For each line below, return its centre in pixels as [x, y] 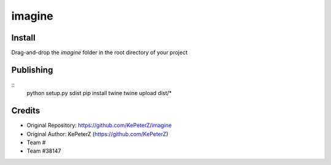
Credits [26, 111]
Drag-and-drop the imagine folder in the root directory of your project [100, 53]
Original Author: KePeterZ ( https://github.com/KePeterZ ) [97, 134]
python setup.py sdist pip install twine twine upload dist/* [99, 93]
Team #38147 [44, 151]
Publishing [32, 70]
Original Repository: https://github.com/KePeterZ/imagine [99, 125]
